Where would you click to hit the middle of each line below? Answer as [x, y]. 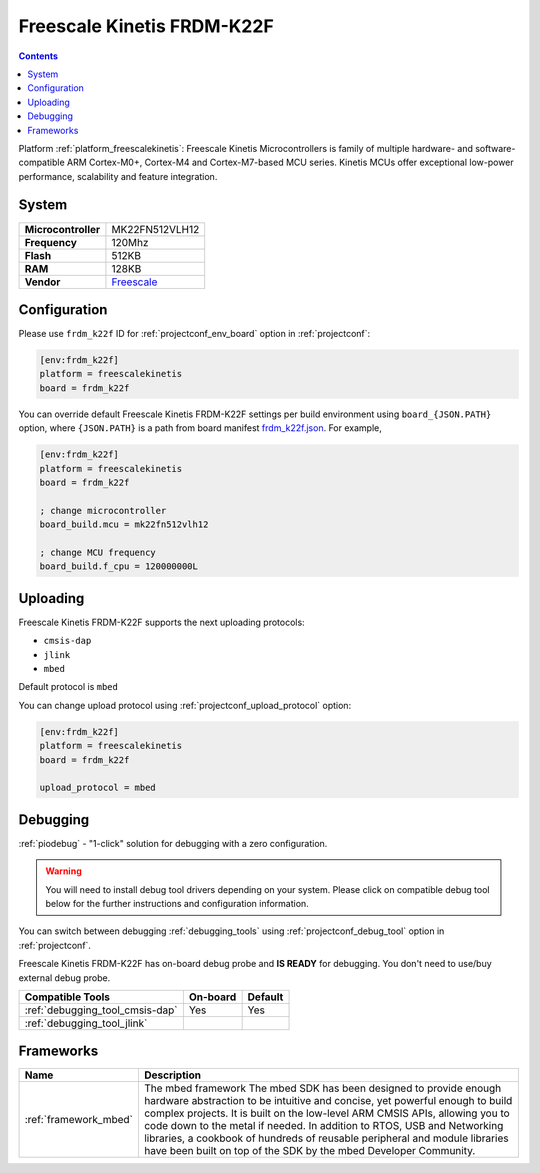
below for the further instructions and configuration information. [177, 904]
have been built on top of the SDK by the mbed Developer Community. [309, 1151]
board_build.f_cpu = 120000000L [119, 566]
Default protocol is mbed [68, 687]
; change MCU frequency [98, 552]
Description [172, 1075]
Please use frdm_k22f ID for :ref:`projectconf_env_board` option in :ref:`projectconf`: [194, 334]
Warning [63, 871]
